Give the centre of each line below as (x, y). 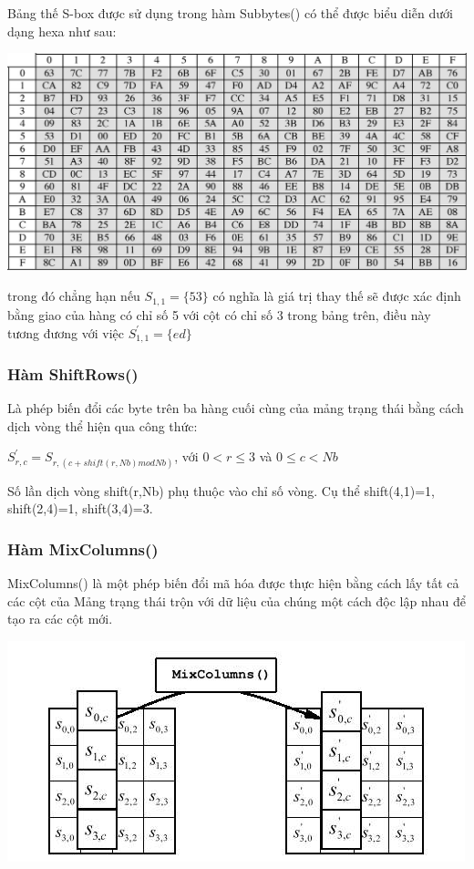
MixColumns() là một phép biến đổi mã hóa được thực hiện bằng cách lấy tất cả (233, 582)
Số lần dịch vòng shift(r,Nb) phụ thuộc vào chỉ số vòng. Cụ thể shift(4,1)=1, (221, 490)
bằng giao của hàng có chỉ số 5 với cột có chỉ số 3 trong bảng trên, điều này (219, 314)
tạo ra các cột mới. (60, 619)
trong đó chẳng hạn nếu (74, 296)
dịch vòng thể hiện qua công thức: (103, 425)
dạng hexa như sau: (62, 31)
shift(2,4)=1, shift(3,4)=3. (80, 508)
